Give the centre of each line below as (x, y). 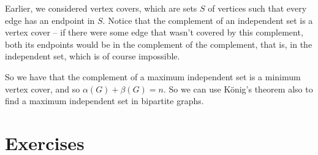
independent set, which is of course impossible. (93, 56)
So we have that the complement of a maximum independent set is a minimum (153, 76)
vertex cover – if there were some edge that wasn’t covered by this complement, (154, 32)
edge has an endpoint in (50, 20)
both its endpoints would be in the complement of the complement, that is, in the (159, 44)
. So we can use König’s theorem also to (238, 89)
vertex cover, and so (43, 89)
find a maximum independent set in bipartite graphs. (104, 101)
